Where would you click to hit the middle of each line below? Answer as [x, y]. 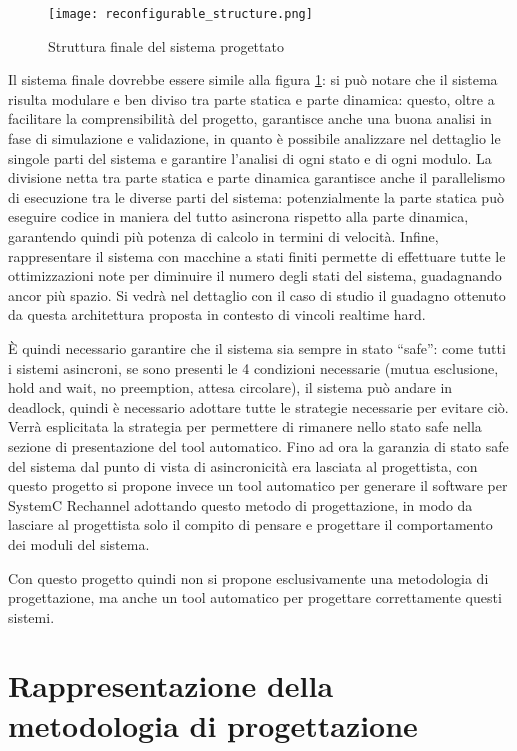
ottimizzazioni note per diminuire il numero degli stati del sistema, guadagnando [255, 275]
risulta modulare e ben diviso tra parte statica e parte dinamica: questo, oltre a [251, 98]
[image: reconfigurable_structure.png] [180, 14]
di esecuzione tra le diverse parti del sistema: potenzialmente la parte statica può [256, 196]
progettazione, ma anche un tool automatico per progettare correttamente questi [255, 597]
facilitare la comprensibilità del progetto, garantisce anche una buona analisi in [250, 118]
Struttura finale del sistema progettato [166, 45]
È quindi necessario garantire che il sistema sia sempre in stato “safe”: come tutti [257, 347]
